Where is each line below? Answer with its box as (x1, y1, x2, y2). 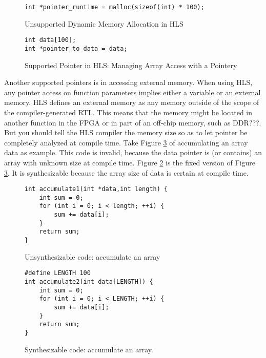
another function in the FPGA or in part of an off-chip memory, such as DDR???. (4, 117, 261, 128)
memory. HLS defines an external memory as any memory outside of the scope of (4, 97, 259, 108)
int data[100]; (25, 36, 76, 44)
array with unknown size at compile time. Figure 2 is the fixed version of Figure (4, 157, 256, 167)
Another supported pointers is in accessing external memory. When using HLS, (4, 77, 253, 88)
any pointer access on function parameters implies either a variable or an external (4, 87, 261, 97)
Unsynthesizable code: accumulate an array (25, 251, 160, 262)
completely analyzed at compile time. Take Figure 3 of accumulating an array (4, 137, 248, 148)
